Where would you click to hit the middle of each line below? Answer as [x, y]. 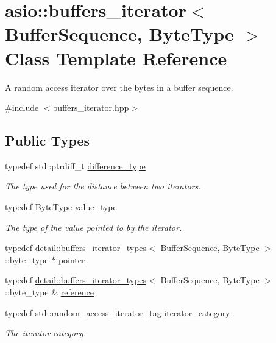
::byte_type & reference [49, 292]
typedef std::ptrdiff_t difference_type [75, 165]
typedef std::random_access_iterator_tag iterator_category [118, 312]
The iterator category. [45, 333]
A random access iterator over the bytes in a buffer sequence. [119, 87]
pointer [72, 259]
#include [22, 108]
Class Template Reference [116, 58]
